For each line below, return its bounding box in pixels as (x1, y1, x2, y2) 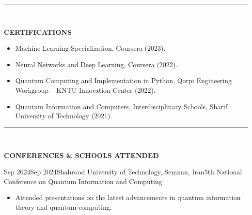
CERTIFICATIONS (4, 27, 72, 37)
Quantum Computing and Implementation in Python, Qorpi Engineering (15, 75, 232, 86)
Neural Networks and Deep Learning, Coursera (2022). (15, 59, 178, 69)
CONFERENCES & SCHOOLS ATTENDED (4, 150, 159, 160)
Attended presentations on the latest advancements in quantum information (15, 192, 241, 202)
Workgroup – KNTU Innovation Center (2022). (15, 85, 156, 95)
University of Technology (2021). (15, 111, 112, 121)
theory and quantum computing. (15, 201, 112, 212)
